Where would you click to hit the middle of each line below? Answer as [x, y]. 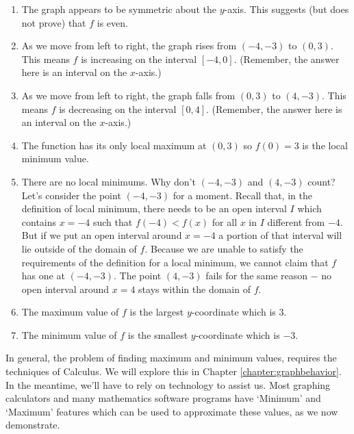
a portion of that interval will [280, 235]
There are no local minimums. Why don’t [109, 181]
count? [321, 181]
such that [113, 221]
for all [225, 221]
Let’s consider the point [71, 195]
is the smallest [158, 334]
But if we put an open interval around [102, 235]
